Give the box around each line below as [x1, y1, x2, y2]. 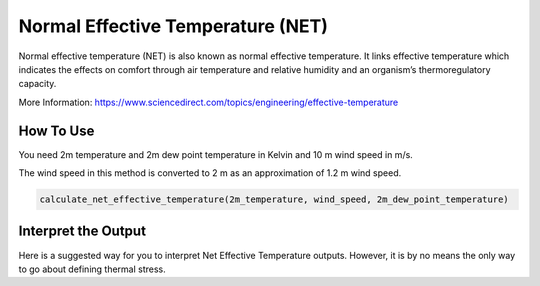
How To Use [18, 122, 95, 139]
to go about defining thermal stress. [18, 263, 167, 275]
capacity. [18, 78, 57, 90]
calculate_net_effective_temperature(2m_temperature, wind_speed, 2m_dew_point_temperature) [39, 194, 509, 205]
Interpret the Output [18, 223, 147, 240]
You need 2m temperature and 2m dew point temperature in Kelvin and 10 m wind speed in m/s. [18, 148, 414, 160]
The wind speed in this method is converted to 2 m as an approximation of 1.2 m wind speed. [18, 167, 402, 179]
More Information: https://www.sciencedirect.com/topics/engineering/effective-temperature [18, 96, 399, 108]
